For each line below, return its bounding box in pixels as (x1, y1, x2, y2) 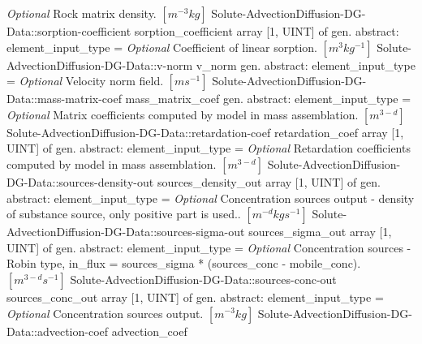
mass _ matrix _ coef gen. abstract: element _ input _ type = (125, 90, 411, 107)
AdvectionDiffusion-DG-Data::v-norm (6, 56, 193, 73)
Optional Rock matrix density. (6, 5, 157, 21)
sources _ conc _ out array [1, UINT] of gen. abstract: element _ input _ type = (6, 288, 384, 305)
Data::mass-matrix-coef (6, 90, 122, 107)
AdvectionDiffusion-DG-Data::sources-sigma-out (6, 223, 245, 240)
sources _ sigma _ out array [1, (248, 223, 392, 240)
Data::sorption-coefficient (6, 23, 131, 39)
